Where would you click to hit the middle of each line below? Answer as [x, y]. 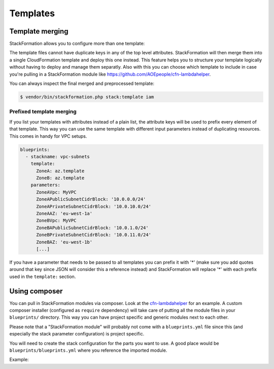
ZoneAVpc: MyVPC [56, 192]
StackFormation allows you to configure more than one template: [77, 44]
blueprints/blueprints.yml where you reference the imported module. [88, 350]
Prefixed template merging [43, 112]
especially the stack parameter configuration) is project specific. [77, 334]
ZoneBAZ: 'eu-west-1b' [64, 242]
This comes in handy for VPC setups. [48, 136]
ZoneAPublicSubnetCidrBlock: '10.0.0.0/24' [91, 199]
